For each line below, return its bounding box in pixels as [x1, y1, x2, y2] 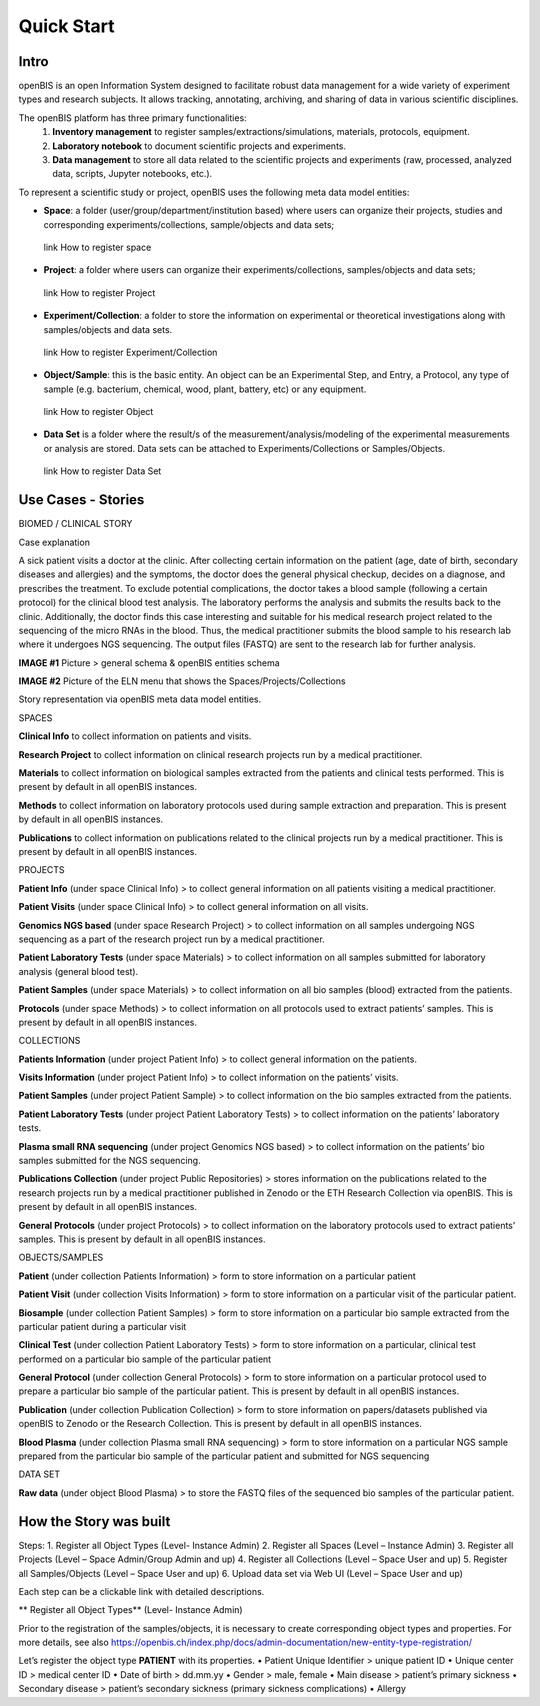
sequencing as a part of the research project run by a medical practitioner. [18, 933, 325, 945]
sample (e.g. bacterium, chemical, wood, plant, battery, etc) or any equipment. [43, 383, 367, 395]
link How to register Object [43, 406, 154, 418]
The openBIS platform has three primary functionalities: [18, 111, 247, 124]
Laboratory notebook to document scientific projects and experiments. [52, 140, 347, 152]
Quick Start [18, 15, 115, 37]
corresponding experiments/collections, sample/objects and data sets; [43, 218, 335, 230]
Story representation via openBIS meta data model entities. [18, 693, 262, 705]
